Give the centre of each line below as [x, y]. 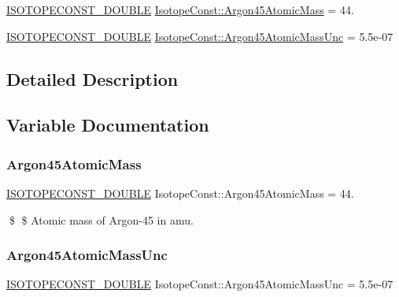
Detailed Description [92, 78]
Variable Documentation [108, 125]
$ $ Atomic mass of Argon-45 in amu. [101, 219]
